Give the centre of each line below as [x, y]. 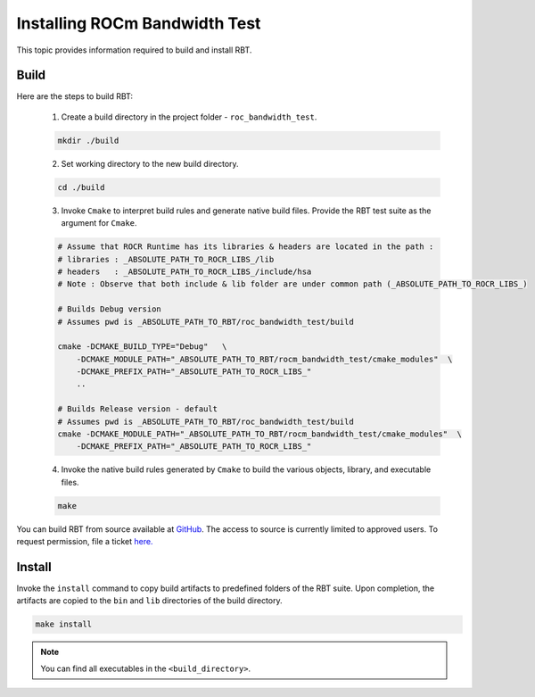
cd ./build [81, 187]
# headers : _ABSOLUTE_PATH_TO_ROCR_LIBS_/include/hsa [185, 271]
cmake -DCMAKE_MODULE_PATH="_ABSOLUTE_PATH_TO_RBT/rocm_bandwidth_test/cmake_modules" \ [260, 434]
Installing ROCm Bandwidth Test [139, 23]
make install [64, 624]
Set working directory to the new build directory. [150, 163]
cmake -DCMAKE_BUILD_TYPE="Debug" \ [142, 347]
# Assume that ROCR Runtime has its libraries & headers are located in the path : [246, 247]
